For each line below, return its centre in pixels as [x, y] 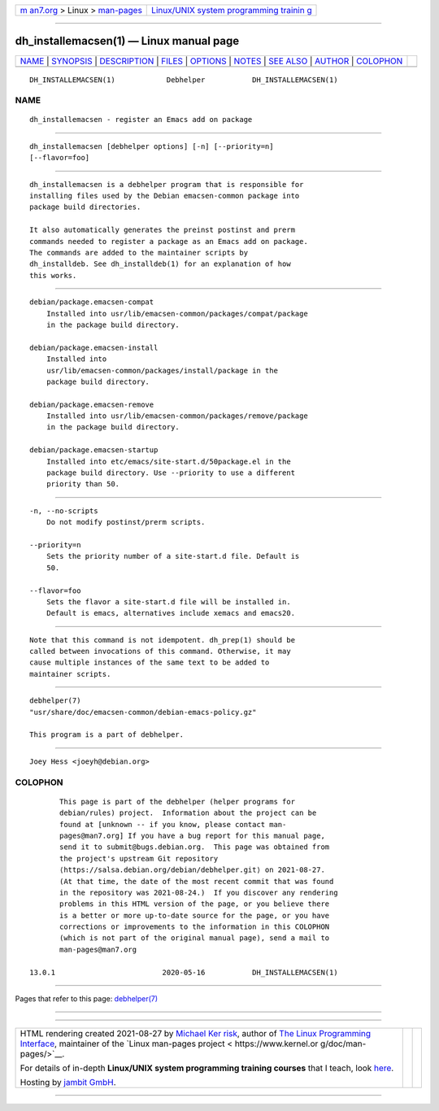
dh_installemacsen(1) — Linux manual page [127, 41]
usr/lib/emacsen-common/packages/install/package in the [162, 370]
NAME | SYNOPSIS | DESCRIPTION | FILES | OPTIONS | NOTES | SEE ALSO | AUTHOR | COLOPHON [211, 61]
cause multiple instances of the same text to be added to [150, 662]
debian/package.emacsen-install [94, 347]
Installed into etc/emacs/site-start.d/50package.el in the [169, 461]
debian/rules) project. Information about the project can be [188, 813]
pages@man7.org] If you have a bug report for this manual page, [192, 835]
